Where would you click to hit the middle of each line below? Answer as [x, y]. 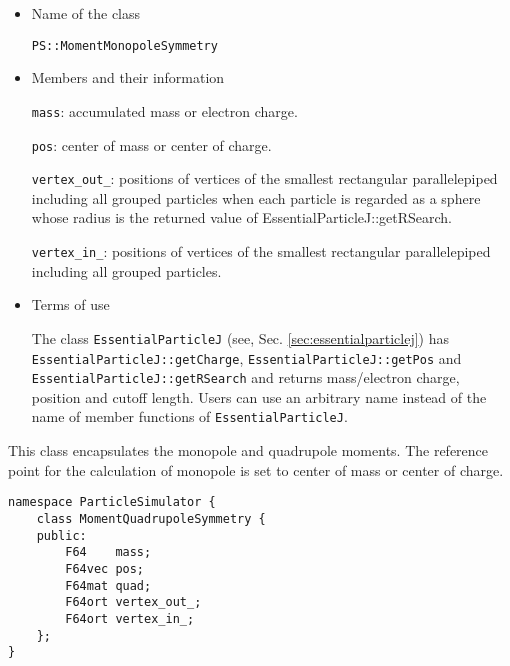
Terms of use [70, 304]
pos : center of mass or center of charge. [151, 144]
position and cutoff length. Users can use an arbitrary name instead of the [259, 396]
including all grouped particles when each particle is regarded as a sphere [256, 197]
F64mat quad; [108, 585]
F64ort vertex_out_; [133, 602]
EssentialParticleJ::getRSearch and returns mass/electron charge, [245, 377]
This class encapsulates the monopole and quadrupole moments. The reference [248, 450]
